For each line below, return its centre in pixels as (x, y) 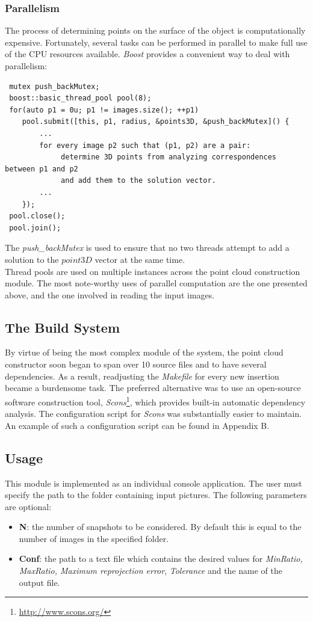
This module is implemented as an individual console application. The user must (153, 483)
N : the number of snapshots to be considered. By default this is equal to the (160, 527)
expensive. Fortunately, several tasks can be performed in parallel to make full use (156, 42)
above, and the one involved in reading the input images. (110, 294)
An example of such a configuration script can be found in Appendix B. (137, 425)
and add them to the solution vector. (138, 181)
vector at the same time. (140, 259)
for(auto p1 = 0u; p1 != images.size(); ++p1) (104, 110)
